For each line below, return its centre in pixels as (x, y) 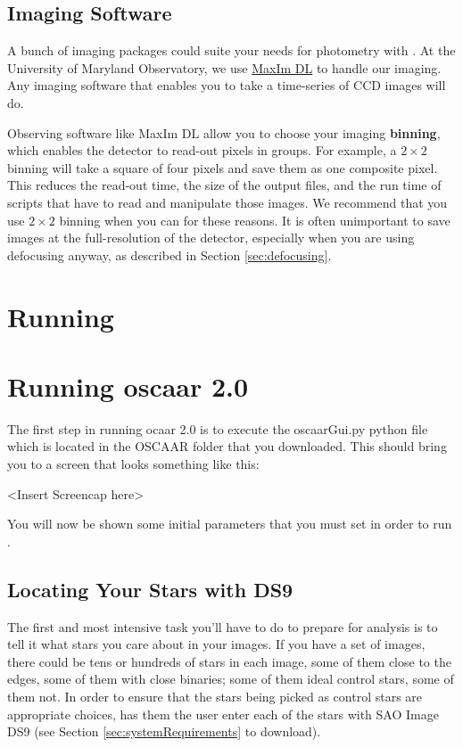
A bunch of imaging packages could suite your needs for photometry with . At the (231, 50)
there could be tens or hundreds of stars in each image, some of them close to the (229, 661)
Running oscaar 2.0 (128, 386)
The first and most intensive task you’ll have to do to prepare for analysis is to (223, 626)
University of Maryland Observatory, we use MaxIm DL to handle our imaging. (224, 67)
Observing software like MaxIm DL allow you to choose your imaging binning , (224, 132)
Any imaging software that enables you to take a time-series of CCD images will (227, 85)
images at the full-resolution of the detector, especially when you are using (211, 238)
